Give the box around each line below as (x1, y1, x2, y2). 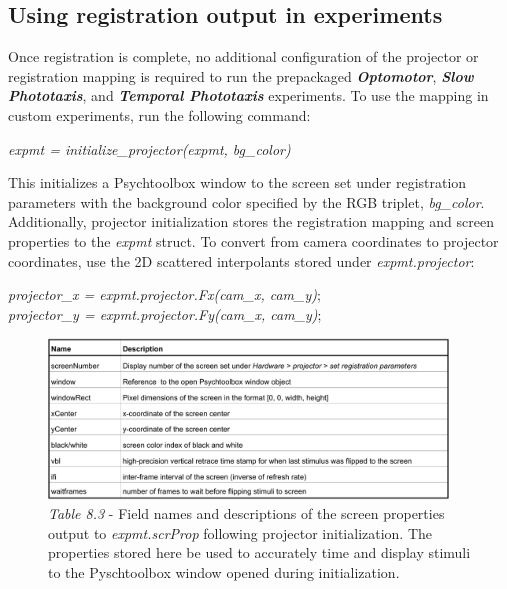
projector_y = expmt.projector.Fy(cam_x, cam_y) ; (8, 303, 322, 324)
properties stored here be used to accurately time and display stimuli (48, 542, 471, 563)
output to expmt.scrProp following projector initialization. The (48, 522, 433, 543)
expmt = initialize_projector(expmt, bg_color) (8, 138, 291, 159)
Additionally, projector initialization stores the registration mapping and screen (8, 211, 494, 232)
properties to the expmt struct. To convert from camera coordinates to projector (8, 230, 499, 251)
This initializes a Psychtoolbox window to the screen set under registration (8, 172, 467, 193)
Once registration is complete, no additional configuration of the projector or (8, 46, 479, 67)
